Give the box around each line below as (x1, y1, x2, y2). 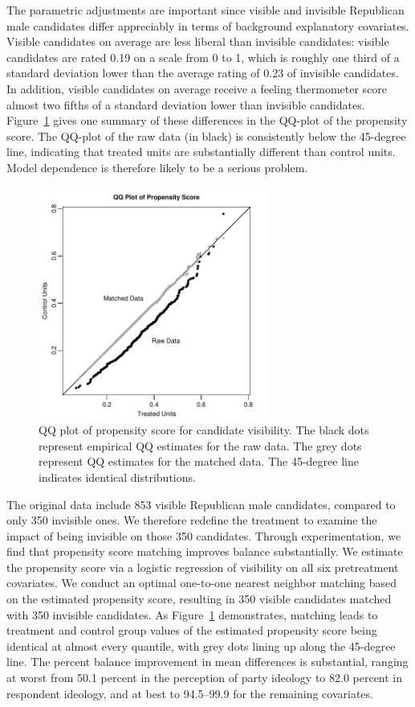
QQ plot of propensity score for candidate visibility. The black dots (39, 421, 369, 438)
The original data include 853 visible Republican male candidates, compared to (6, 495, 396, 512)
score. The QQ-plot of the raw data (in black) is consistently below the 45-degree (6, 127, 406, 144)
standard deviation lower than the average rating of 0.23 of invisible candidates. (6, 64, 399, 81)
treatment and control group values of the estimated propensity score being (6, 622, 377, 639)
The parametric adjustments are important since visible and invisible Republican (6, 2, 405, 18)
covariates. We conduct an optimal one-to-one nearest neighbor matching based (6, 574, 397, 591)
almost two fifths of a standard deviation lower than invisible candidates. (6, 96, 365, 113)
